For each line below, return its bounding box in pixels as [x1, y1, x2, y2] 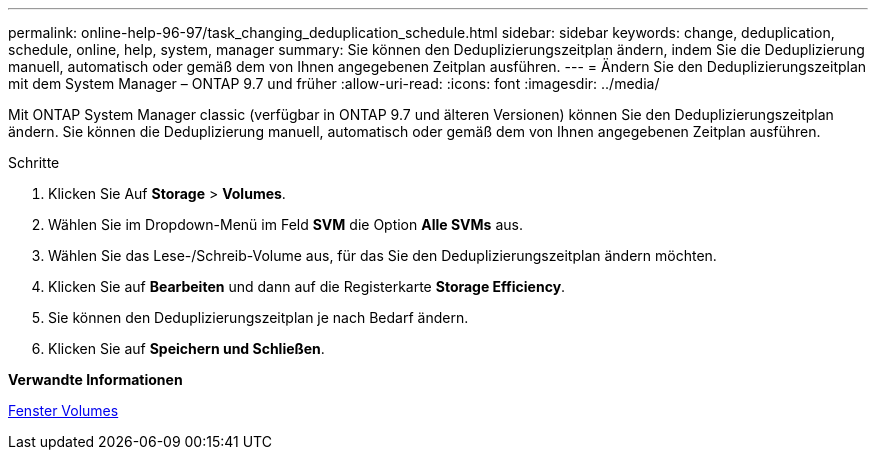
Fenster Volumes [8, 402, 119, 419]
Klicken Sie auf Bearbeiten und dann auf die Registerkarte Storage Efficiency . [48, 278, 566, 295]
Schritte [8, 154, 60, 171]
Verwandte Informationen [8, 371, 183, 388]
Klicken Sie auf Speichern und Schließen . [48, 340, 325, 357]
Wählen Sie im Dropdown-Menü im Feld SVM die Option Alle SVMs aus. [48, 216, 523, 233]
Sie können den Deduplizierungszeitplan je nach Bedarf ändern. [48, 309, 469, 326]
